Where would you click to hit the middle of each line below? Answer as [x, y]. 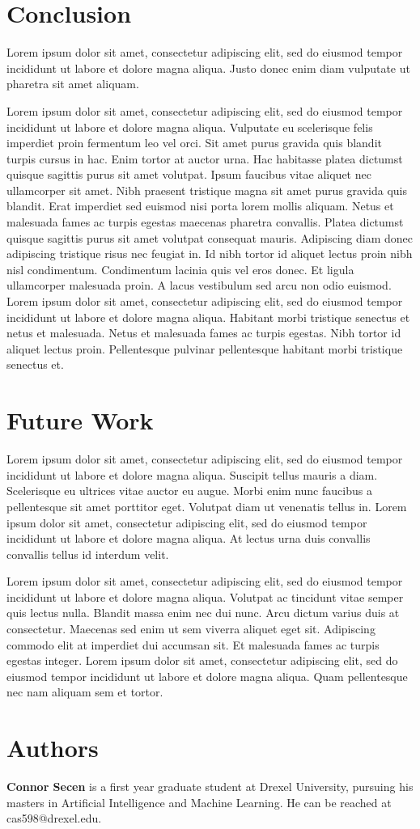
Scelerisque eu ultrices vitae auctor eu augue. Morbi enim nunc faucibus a [189, 491]
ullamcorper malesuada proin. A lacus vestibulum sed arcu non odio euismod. [199, 285]
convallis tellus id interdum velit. [88, 554]
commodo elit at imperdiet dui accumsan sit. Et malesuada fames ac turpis [193, 644]
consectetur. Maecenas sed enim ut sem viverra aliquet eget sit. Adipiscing [191, 629]
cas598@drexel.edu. [54, 818]
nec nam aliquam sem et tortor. [85, 692]
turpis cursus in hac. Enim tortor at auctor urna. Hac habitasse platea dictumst [205, 158]
